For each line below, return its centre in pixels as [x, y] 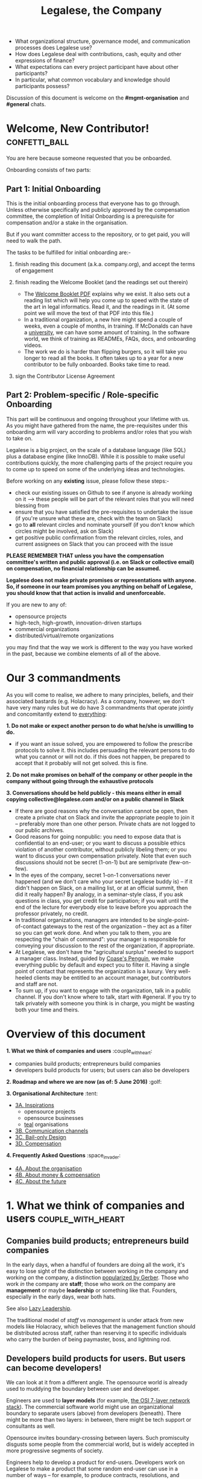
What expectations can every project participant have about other [97, 67]
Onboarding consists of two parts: [49, 170]
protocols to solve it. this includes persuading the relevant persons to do [105, 750]
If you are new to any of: [36, 605]
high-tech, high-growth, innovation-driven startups [78, 623]
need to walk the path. [34, 240]
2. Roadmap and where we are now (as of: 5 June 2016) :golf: [84, 1082]
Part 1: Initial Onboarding [54, 189]
